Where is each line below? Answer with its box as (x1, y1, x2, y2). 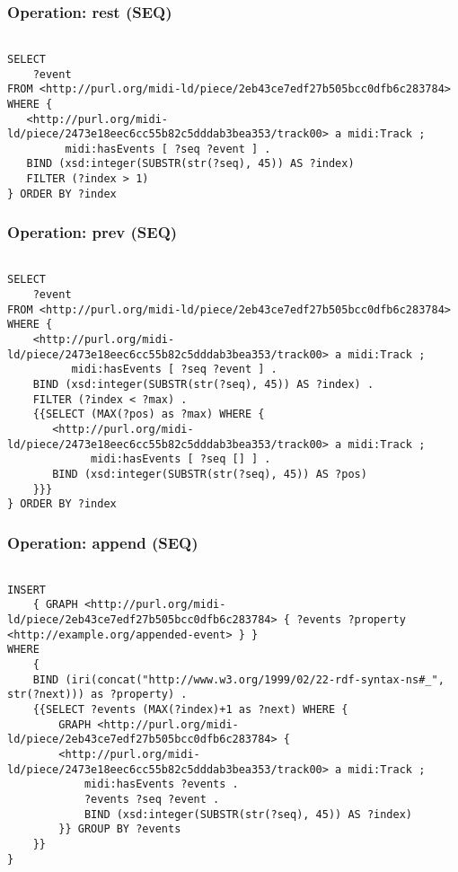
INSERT (7, 583, 46, 596)
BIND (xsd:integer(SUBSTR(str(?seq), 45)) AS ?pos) (52, 467, 367, 480)
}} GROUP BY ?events (58, 823, 181, 836)
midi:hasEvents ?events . (84, 778, 239, 791)
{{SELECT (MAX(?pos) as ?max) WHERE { (32, 408, 265, 421)
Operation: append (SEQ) (7, 531, 198, 553)
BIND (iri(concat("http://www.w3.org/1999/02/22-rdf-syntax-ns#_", (32, 673, 445, 686)
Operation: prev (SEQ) (7, 221, 178, 243)
